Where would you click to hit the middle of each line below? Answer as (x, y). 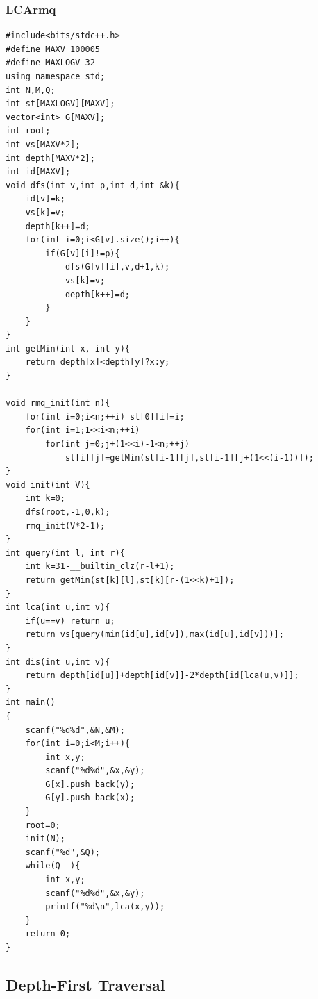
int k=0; (45, 498)
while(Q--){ (53, 866)
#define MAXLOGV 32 (50, 63)
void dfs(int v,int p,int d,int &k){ (93, 185)
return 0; (48, 934)
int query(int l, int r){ (65, 553)
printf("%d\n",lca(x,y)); (105, 907)
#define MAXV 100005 (53, 49)
